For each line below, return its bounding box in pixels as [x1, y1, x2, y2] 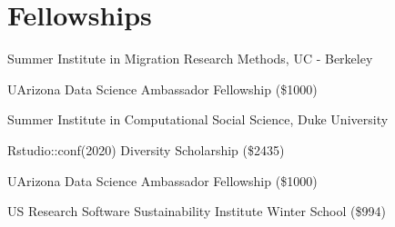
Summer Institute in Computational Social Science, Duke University [7, 110, 389, 129]
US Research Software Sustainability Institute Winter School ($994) [7, 202, 386, 221]
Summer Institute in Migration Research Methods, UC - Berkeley [7, 49, 373, 68]
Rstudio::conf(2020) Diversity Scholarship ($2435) [7, 140, 285, 159]
